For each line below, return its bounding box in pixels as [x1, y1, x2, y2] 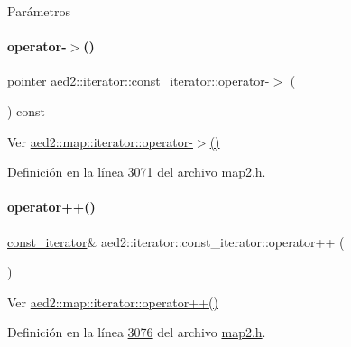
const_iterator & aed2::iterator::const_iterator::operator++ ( [7, 232, 345, 251]
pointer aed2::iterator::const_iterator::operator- [7, 71, 270, 90]
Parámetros [7, 2, 70, 20]
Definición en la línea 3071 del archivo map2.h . [7, 162, 266, 181]
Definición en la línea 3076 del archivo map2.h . [7, 323, 266, 342]
